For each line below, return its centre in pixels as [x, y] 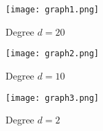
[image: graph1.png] [53, 10]
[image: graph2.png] [53, 54]
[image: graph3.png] [53, 98]
